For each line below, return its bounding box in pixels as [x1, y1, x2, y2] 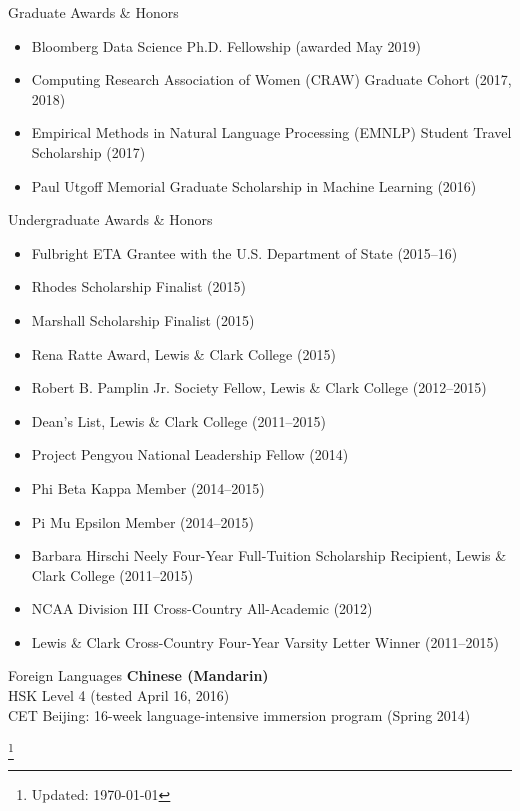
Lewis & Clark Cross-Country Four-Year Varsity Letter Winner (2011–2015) [31, 631, 499, 652]
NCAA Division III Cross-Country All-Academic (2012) [31, 598, 373, 619]
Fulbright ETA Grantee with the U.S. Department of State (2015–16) [31, 242, 458, 263]
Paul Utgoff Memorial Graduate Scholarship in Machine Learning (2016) [31, 175, 477, 196]
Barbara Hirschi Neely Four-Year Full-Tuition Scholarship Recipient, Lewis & [31, 545, 507, 566]
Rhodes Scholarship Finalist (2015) [31, 276, 246, 297]
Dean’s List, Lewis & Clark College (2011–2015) [31, 410, 326, 431]
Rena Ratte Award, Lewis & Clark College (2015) [31, 343, 336, 364]
